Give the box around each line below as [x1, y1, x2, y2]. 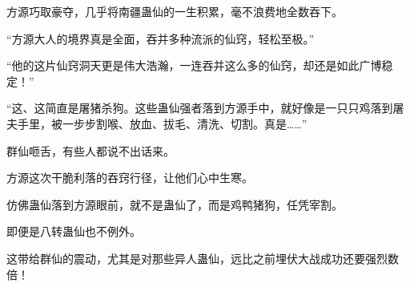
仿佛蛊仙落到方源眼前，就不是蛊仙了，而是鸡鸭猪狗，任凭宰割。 [6, 196, 343, 212]
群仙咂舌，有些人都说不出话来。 [6, 142, 175, 159]
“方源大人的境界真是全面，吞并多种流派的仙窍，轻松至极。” [6, 30, 315, 46]
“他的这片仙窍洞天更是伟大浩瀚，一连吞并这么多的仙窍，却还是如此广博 [6, 57, 382, 74]
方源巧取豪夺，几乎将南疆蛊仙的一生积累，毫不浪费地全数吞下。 [6, 3, 343, 19]
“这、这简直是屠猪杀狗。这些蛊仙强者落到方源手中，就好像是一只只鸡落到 [6, 99, 393, 116]
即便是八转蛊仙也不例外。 [6, 223, 141, 240]
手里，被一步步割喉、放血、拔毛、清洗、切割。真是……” [17, 115, 307, 131]
